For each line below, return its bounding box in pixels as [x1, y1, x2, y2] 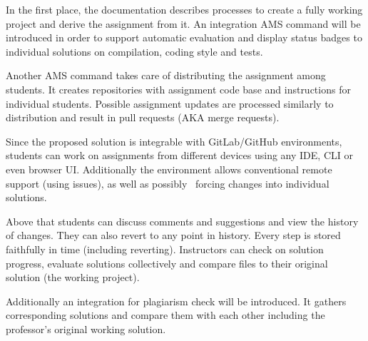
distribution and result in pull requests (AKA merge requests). [6, 110, 280, 125]
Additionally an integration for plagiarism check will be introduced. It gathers [6, 293, 347, 308]
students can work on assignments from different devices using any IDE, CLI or [6, 148, 353, 163]
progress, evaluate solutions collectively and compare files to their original [6, 255, 328, 270]
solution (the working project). [6, 270, 140, 285]
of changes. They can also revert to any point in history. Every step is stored [6, 228, 341, 243]
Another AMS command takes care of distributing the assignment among [6, 68, 326, 83]
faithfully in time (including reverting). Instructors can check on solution [6, 241, 324, 256]
